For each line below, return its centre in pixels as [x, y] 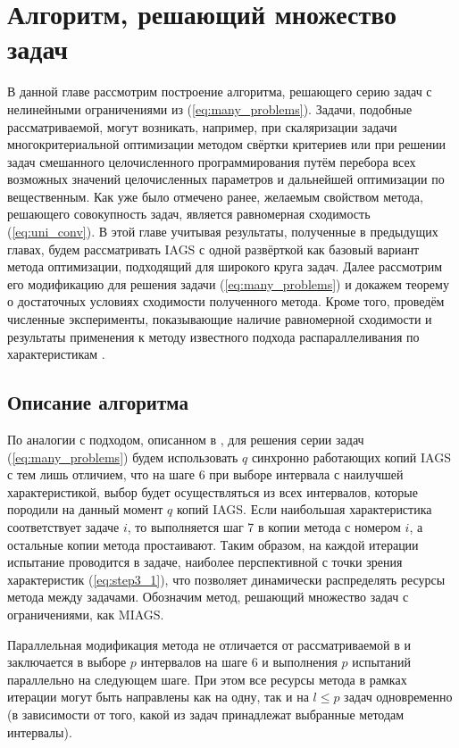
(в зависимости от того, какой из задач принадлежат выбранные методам [206, 714]
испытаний [381, 662]
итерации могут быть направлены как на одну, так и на [158, 697]
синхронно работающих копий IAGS [351, 457]
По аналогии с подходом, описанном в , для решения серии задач [186, 440]
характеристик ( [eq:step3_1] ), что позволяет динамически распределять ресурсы [226, 579]
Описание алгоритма [98, 402]
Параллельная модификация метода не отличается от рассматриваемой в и [209, 644]
